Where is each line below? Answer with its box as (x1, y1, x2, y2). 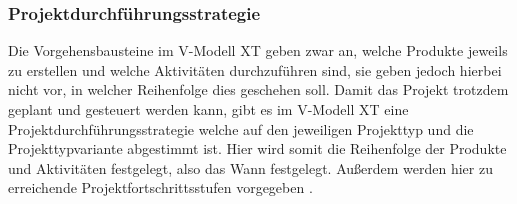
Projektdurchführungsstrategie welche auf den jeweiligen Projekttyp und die (8, 118, 474, 139)
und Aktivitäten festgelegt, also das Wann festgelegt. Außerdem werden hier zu (8, 157, 493, 178)
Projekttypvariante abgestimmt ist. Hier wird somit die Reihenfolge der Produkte (8, 138, 507, 159)
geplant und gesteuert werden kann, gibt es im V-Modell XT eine (8, 99, 409, 119)
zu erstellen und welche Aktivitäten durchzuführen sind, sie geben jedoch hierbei (8, 59, 502, 80)
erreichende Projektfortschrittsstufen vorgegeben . (8, 177, 313, 198)
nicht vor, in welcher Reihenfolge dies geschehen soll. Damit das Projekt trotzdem (8, 79, 509, 100)
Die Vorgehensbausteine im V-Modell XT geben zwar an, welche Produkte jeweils (8, 40, 508, 61)
